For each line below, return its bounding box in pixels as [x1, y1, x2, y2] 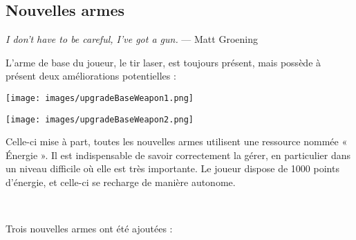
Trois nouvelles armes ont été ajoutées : [6, 221, 173, 236]
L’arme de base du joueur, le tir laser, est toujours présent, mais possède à [6, 55, 321, 69]
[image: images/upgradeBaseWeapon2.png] [6, 114, 194, 124]
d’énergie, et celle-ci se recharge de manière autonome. [6, 175, 236, 190]
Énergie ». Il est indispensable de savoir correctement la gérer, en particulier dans [6, 147, 351, 162]
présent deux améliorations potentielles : [6, 68, 176, 83]
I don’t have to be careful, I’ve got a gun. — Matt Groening [6, 32, 258, 46]
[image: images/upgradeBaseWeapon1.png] [6, 93, 194, 103]
